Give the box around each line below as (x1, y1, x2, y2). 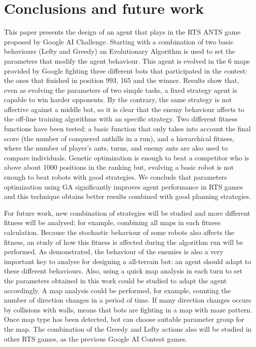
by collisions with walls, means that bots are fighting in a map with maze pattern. (4, 304, 253, 314)
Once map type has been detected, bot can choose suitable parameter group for (4, 314, 245, 324)
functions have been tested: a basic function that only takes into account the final (4, 123, 251, 134)
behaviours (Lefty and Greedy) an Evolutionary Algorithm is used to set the (4, 46, 235, 56)
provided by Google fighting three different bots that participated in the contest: (4, 65, 248, 76)
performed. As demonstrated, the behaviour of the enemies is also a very (4, 246, 223, 257)
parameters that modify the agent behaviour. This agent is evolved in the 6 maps (4, 55, 250, 66)
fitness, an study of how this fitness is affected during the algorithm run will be (4, 236, 243, 247)
